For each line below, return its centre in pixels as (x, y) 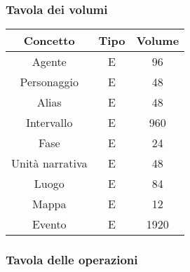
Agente (49, 62)
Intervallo (49, 123)
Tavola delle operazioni (72, 260)
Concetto (49, 41)
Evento (49, 224)
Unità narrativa (49, 163)
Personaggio (49, 82)
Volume (158, 41)
